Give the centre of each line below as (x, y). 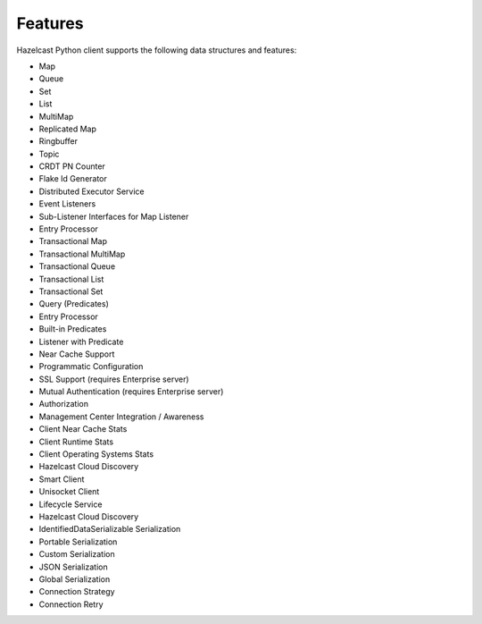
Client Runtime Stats (76, 442)
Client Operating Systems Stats (96, 454)
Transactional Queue (77, 266)
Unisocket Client (69, 492)
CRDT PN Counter (72, 166)
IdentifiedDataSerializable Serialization (110, 529)
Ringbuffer (58, 141)
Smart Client (62, 479)
